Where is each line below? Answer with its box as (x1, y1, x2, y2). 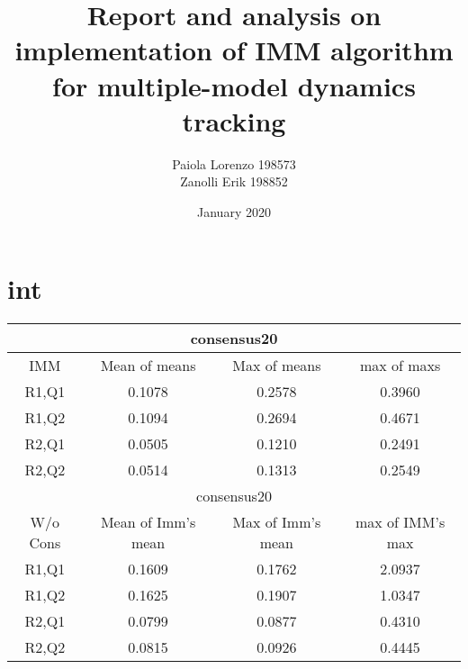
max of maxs (359, 355, 441, 376)
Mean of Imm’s (100, 511, 196, 533)
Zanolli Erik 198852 (180, 172, 288, 191)
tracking (182, 102, 286, 139)
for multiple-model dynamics (52, 67, 416, 104)
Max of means (232, 355, 321, 376)
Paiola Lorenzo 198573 (172, 154, 296, 173)
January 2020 (197, 202, 271, 221)
